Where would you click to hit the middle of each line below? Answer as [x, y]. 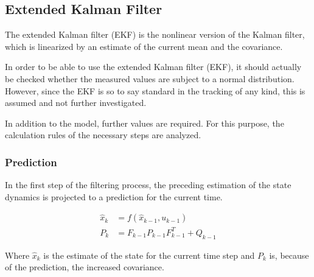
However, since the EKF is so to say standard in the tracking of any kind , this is [155, 90]
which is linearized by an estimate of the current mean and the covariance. [144, 46]
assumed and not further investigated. [76, 103]
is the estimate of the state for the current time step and [149, 255]
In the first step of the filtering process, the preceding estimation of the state [148, 185]
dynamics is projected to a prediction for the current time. [114, 196]
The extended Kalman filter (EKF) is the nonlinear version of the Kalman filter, [155, 34]
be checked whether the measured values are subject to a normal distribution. [150, 78]
